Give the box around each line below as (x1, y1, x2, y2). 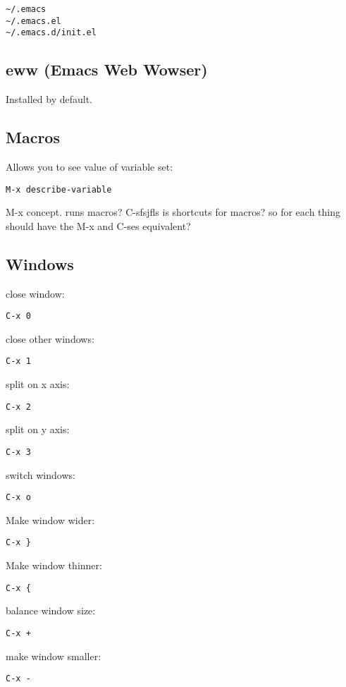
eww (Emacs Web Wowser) (6, 59, 208, 80)
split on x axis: (6, 377, 70, 391)
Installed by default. (6, 92, 92, 107)
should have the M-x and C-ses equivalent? (6, 218, 191, 233)
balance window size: (6, 603, 96, 618)
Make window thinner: (6, 558, 102, 573)
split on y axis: (6, 422, 70, 437)
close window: (6, 286, 65, 300)
